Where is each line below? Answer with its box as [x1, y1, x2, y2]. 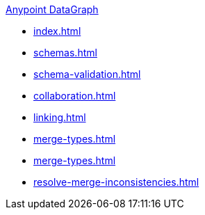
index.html [33, 25, 81, 37]
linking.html [33, 111, 86, 123]
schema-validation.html [33, 68, 141, 80]
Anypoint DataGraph [6, 3, 99, 15]
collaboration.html [33, 90, 116, 102]
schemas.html [33, 47, 97, 58]
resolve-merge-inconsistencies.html [33, 176, 199, 188]
